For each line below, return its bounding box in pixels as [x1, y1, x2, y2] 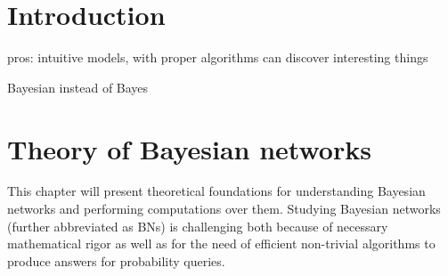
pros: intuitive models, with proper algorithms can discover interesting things [7, 48, 428, 67]
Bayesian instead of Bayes [7, 77, 149, 96]
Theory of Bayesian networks [7, 130, 371, 166]
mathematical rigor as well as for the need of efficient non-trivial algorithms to [7, 234, 436, 253]
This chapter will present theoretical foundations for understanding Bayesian [7, 182, 426, 200]
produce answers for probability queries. [7, 251, 225, 270]
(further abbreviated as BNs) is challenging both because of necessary [7, 216, 388, 235]
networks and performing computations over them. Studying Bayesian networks [7, 199, 441, 218]
